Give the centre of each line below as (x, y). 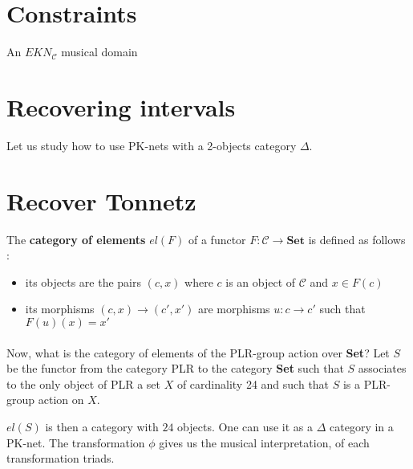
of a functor (217, 239)
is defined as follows (357, 239)
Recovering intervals (121, 106)
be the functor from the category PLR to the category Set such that (175, 368)
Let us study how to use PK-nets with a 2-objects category (152, 145)
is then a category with (102, 426)
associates (382, 368)
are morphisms (234, 309)
